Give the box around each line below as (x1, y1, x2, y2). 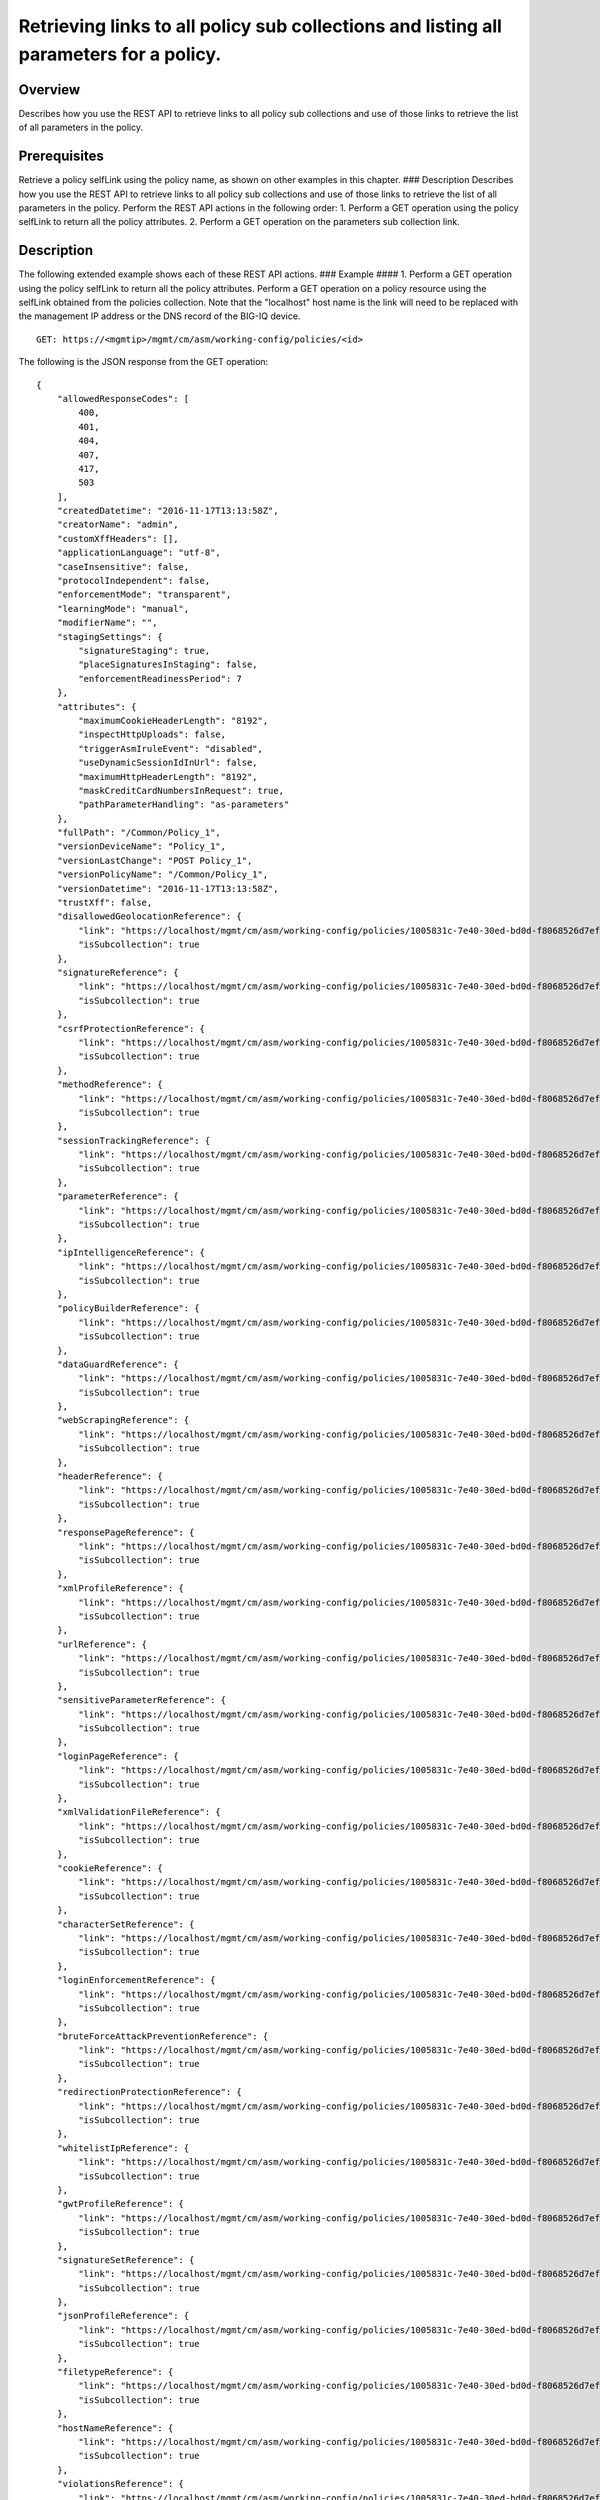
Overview (18, 81, 81, 98)
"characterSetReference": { (56, 1918, 195, 1930)
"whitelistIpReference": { (56, 2142, 190, 2154)
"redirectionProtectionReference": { (56, 2086, 242, 2098)
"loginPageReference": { (56, 1750, 179, 1762)
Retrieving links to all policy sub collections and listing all (18, 15, 502, 37)
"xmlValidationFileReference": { (56, 1806, 222, 1818)
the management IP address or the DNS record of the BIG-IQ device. (18, 310, 301, 322)
